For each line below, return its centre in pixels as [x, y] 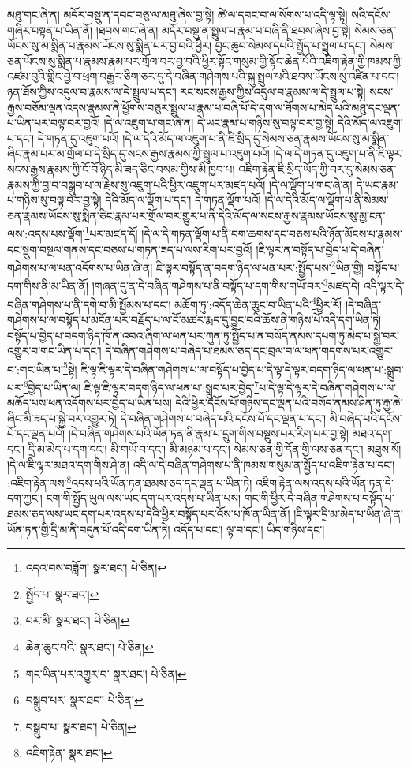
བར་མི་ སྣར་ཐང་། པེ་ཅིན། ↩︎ [78, 620]
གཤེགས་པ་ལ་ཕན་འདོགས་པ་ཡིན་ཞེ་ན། [80, 267]
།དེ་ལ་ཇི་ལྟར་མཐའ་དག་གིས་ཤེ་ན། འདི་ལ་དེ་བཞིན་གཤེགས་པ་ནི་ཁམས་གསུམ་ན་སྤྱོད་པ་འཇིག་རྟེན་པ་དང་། [201, 464]
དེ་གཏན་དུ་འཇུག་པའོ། [78, 138]
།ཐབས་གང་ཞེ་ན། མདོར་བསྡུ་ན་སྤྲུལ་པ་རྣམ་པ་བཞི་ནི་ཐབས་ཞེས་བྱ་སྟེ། [223, 30]
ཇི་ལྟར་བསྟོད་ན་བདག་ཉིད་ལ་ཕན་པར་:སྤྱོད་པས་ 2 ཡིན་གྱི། [260, 266]
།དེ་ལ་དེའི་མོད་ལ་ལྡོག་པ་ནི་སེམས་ [327, 200]
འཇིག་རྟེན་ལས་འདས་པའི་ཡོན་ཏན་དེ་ [324, 482]
